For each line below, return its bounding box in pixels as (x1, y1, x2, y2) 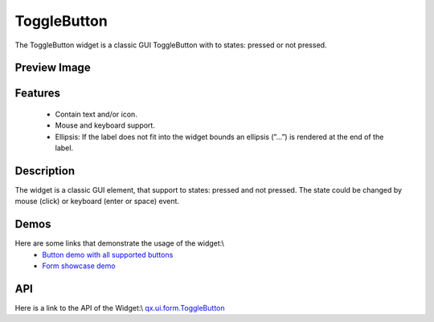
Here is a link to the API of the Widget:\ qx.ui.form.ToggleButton (14, 304, 225, 313)
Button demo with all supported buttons (42, 250, 174, 259)
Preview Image (14, 61, 92, 75)
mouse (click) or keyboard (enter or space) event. (14, 197, 180, 206)
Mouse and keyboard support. (55, 120, 156, 130)
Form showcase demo (42, 261, 116, 271)
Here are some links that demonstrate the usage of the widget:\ (14, 238, 225, 248)
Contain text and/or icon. (55, 109, 138, 119)
